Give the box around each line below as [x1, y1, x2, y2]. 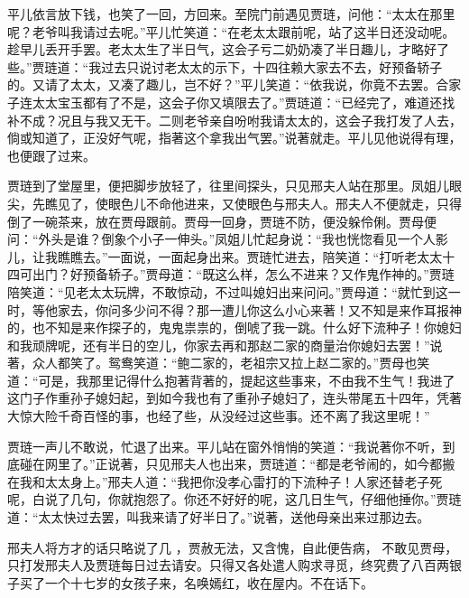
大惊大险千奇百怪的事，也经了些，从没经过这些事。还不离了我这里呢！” [7, 406, 430, 425]
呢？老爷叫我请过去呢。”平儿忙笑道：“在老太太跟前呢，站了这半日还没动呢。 [7, 22, 455, 41]
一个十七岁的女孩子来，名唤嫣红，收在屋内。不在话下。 [44, 573, 373, 592]
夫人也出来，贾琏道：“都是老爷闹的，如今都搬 [183, 454, 455, 473]
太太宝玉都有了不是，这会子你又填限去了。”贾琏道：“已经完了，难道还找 [32, 92, 455, 111]
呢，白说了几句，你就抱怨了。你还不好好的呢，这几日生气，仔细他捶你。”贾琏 [7, 490, 462, 509]
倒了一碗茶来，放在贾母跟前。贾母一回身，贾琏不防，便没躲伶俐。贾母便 [7, 211, 437, 230]
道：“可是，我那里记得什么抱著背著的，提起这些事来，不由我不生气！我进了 [7, 370, 455, 389]
